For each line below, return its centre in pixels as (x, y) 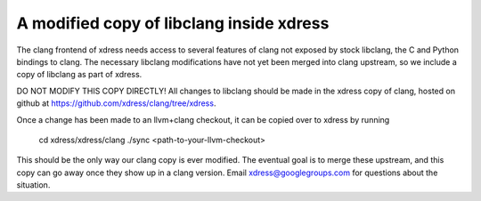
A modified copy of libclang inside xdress (173, 23)
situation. (33, 185)
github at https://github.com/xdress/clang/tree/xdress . (116, 103)
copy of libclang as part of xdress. (79, 75)
